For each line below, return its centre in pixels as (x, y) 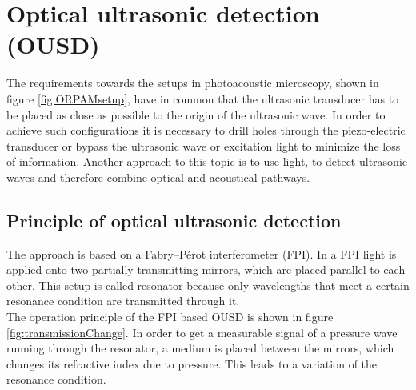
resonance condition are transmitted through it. (123, 301)
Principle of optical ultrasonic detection (174, 220)
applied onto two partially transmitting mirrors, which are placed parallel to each (206, 269)
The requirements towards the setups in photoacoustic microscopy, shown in (193, 83)
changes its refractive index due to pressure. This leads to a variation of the (192, 363)
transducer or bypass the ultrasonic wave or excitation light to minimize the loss (204, 145)
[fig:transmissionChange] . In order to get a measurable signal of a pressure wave (202, 332)
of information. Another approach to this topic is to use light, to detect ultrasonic (207, 161)
